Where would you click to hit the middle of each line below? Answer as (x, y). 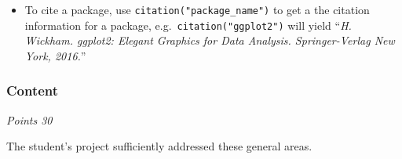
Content (33, 90)
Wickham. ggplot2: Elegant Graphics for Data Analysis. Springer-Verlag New (210, 40)
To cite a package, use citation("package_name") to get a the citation (197, 9)
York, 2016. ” (55, 55)
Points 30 (29, 119)
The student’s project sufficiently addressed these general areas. (159, 146)
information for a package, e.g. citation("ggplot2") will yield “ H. (188, 25)
